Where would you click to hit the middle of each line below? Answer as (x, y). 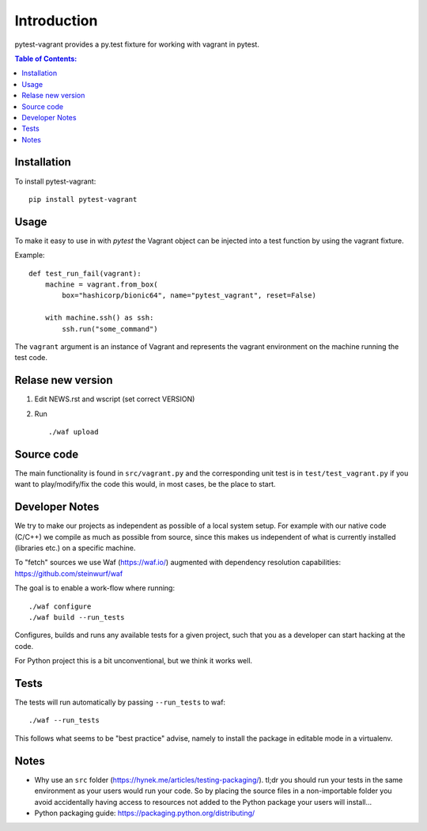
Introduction (56, 21)
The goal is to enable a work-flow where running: (95, 588)
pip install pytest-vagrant (83, 199)
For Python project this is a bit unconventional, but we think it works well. (134, 661)
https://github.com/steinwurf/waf (69, 573)
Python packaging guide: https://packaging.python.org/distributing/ (145, 813)
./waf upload (74, 432)
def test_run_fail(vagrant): (85, 273)
